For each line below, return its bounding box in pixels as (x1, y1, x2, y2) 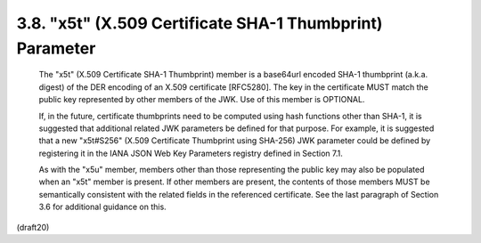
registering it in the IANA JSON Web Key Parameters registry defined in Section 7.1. (38, 148, 343, 158)
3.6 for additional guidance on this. (38, 201, 167, 213)
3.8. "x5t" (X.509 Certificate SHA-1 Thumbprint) (16, 13, 383, 33)
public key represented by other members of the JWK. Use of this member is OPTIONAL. (38, 94, 365, 105)
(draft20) (16, 222, 50, 232)
